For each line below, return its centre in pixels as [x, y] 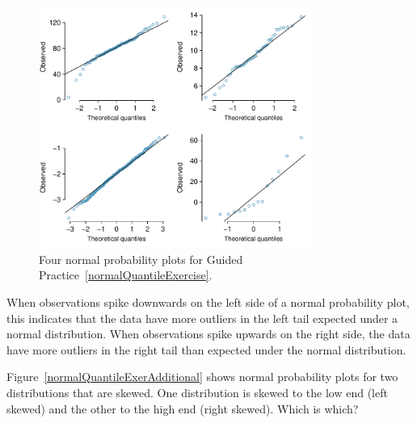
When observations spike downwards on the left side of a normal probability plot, [208, 302]
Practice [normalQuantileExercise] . [126, 275]
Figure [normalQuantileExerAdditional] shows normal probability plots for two [202, 377]
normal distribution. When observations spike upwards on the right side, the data [208, 334]
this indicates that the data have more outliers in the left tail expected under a [202, 318]
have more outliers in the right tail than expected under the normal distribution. [206, 349]
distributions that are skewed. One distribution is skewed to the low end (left [197, 392]
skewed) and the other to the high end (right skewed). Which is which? [183, 408]
